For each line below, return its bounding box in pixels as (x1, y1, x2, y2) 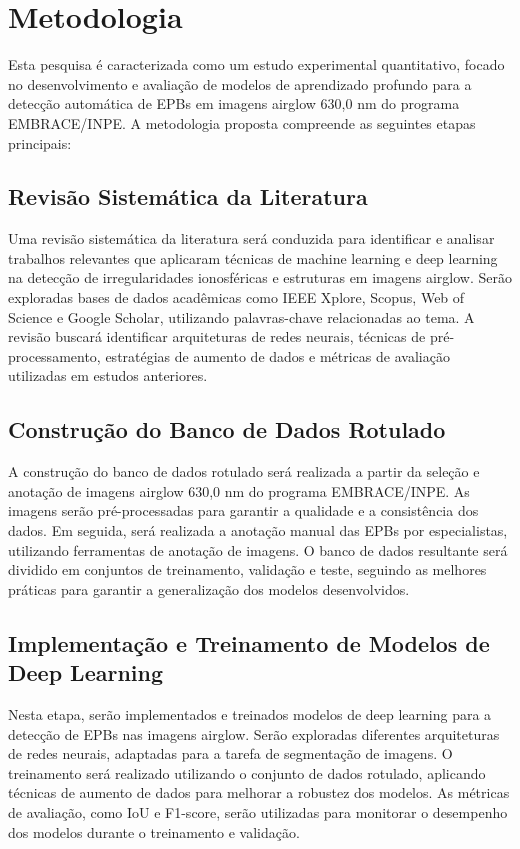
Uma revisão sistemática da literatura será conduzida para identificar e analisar (8, 228, 495, 249)
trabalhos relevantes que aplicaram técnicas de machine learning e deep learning (8, 247, 498, 268)
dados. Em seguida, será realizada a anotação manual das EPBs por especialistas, (8, 520, 508, 541)
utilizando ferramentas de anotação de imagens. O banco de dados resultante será (8, 539, 508, 560)
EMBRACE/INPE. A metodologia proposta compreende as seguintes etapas (8, 112, 476, 133)
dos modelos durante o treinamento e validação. (8, 821, 300, 842)
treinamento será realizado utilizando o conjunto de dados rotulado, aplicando (8, 762, 486, 783)
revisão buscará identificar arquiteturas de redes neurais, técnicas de (8, 326, 426, 347)
